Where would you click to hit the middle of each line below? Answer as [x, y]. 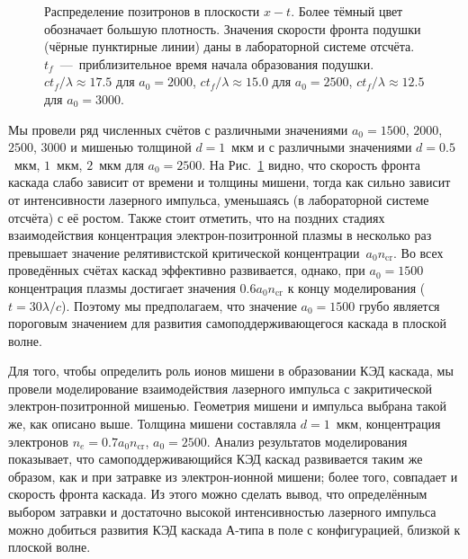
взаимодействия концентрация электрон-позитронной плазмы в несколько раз [220, 235]
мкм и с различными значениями [322, 147]
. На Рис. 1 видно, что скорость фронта [311, 164]
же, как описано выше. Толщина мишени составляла [153, 424]
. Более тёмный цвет [347, 11]
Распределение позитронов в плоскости [152, 11]
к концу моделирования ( [356, 287]
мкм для [121, 164]
